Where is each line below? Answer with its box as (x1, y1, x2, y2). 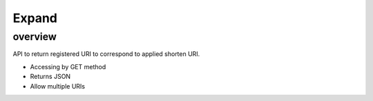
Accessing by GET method (30, 62, 106, 71)
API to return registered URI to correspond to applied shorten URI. (12, 50, 200, 58)
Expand (12, 10, 58, 26)
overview (12, 30, 57, 43)
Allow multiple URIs (30, 82, 86, 90)
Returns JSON (30, 73, 71, 81)
